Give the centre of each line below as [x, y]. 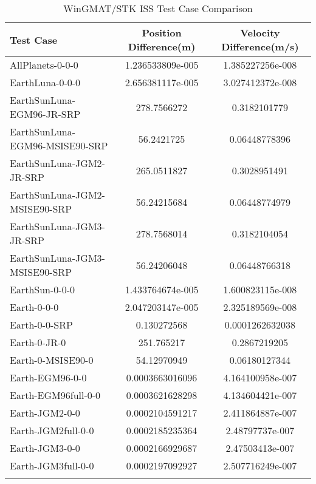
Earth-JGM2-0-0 [45, 413]
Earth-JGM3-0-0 [45, 448]
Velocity [260, 32]
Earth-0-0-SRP [41, 325]
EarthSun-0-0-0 [42, 289]
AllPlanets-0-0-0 [44, 65]
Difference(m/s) [260, 46]
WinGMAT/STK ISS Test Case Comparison [158, 8]
